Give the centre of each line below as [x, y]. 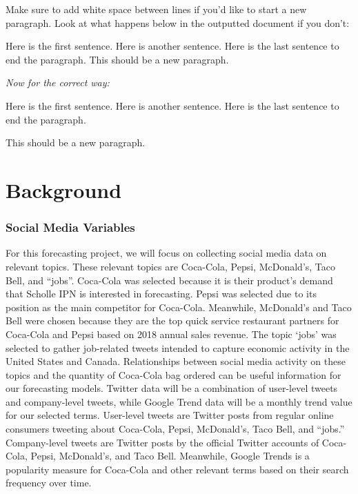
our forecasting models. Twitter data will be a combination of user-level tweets [172, 388]
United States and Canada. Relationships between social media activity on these [176, 361]
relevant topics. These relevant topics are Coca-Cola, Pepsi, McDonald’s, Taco [171, 266]
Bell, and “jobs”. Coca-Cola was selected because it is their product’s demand [169, 280]
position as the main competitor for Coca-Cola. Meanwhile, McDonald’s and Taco [179, 307]
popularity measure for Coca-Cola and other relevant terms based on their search [177, 469]
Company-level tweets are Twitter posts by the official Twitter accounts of [162, 442]
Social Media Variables [70, 227]
